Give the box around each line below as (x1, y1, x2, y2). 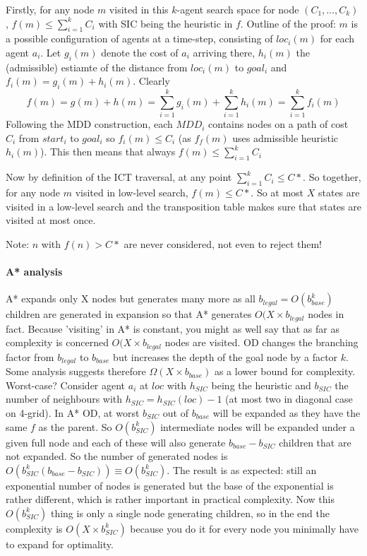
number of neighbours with (6, 391, 123, 406)
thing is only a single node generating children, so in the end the (50, 505, 330, 520)
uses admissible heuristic (232, 130, 339, 145)
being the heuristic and (211, 377, 311, 392)
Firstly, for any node (6, 2, 95, 16)
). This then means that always (40, 144, 176, 159)
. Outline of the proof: (240, 16, 336, 30)
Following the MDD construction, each (6, 117, 173, 131)
